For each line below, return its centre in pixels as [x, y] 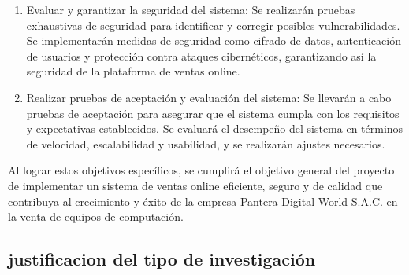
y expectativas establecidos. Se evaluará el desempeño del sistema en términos [215, 128]
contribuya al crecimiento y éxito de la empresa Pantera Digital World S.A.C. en [203, 201]
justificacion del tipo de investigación [162, 259]
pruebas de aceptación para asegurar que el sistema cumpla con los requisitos [213, 113]
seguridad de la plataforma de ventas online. [133, 71]
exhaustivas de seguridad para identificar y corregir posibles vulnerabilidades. [213, 25]
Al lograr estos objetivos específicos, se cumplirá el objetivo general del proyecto [201, 170]
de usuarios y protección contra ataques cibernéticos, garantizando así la [201, 55]
